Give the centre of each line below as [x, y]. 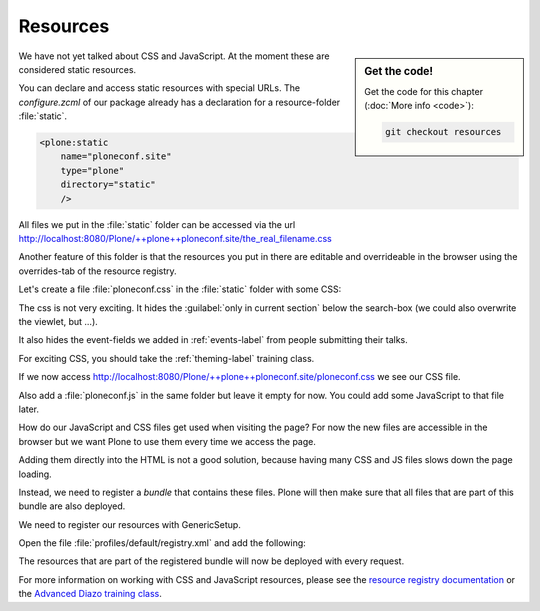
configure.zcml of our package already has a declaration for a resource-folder [179, 102]
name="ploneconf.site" [116, 156]
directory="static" [108, 184]
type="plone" [92, 170]
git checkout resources [443, 132]
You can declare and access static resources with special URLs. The [159, 88]
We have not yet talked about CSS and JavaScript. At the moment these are [174, 56]
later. [29, 409]
